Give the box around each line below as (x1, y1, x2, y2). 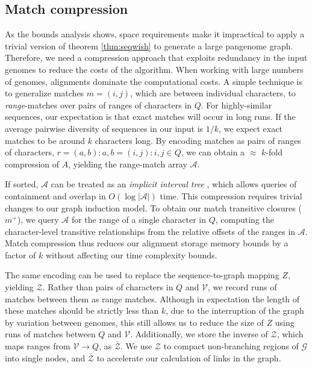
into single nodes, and (5, 351, 86, 364)
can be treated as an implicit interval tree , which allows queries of (51, 178, 297, 190)
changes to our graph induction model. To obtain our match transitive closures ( (5, 201, 302, 214)
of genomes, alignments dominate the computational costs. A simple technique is (5, 75, 302, 87)
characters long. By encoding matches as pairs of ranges (95, 134, 301, 146)
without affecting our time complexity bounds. (46, 248, 217, 261)
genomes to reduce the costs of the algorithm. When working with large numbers (5, 63, 304, 75)
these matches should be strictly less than (5, 304, 159, 317)
